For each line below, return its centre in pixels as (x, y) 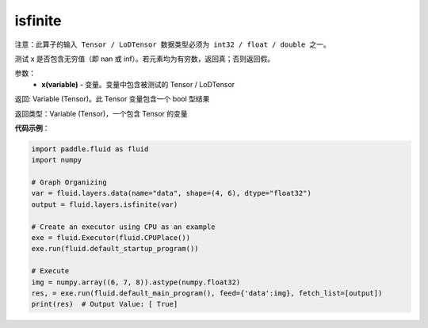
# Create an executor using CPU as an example (123, 227)
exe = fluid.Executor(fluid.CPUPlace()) (111, 238)
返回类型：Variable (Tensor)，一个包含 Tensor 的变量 (101, 113)
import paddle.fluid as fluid (90, 149)
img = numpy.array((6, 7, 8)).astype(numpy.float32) (136, 282)
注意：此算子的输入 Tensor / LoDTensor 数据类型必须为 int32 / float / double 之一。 (172, 44)
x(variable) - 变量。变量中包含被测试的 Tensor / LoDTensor (138, 84)
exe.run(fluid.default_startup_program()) (115, 249)
